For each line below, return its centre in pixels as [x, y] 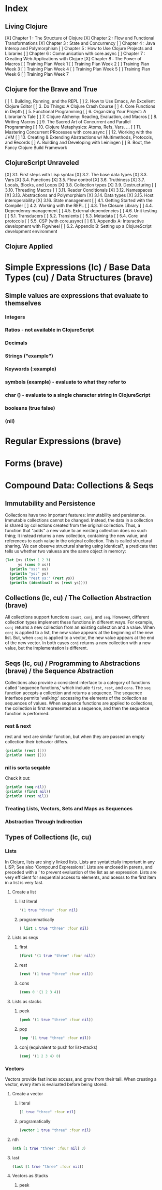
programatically [35, 1121]
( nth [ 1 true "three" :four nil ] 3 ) [49, 1148]
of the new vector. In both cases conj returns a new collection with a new [78, 643]
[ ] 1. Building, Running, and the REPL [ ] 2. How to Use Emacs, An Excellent [80, 101]
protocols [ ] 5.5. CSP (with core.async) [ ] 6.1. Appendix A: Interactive [74, 221]
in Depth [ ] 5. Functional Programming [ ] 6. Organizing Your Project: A [76, 111]
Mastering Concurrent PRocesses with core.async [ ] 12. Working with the [79, 132]
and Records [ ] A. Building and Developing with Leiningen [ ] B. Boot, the [78, 142]
